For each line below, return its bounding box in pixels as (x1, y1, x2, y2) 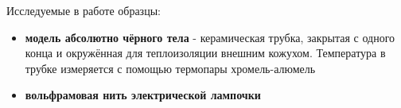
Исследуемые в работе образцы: (6, 2, 161, 18)
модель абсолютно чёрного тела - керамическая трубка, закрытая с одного (25, 29, 395, 45)
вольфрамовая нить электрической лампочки (25, 87, 261, 103)
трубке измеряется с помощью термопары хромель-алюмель (25, 60, 316, 76)
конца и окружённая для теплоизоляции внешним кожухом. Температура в (25, 44, 386, 61)
